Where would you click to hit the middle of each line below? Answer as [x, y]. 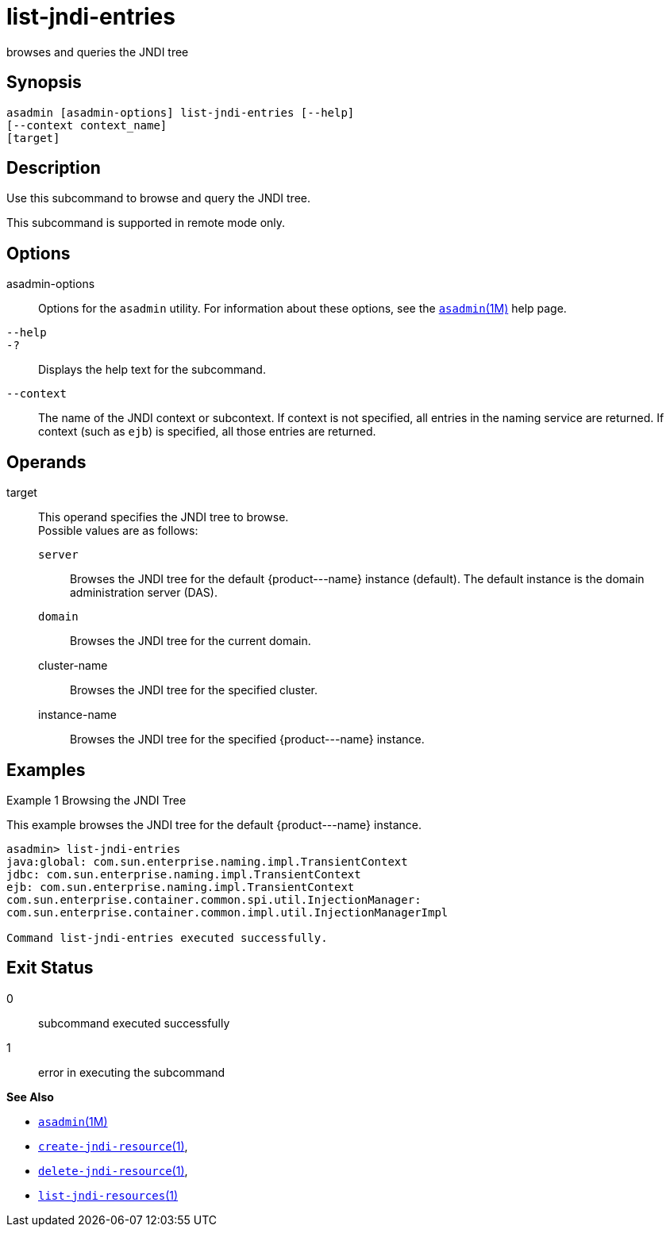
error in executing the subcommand [132, 1072]
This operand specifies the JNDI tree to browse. [164, 517]
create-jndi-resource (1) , [113, 1146]
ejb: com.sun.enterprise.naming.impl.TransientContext [181, 887]
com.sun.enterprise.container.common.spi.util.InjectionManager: [214, 899]
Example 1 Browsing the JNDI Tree [96, 800]
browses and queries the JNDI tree [98, 52]
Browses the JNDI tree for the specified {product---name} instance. [247, 739]
